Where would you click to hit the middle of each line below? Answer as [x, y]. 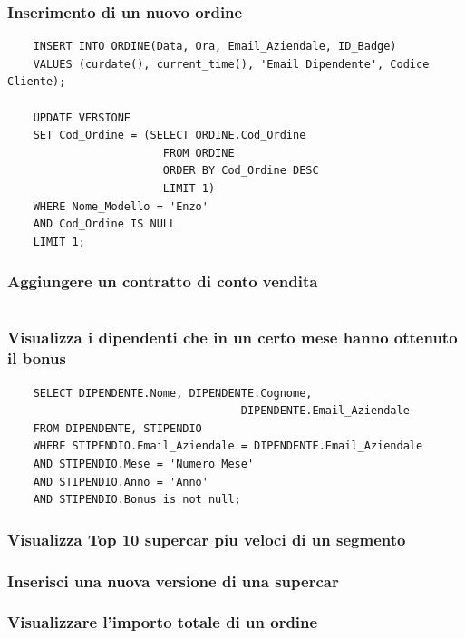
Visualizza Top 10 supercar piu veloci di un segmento [207, 539]
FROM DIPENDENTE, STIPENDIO [117, 428]
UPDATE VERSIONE [82, 117]
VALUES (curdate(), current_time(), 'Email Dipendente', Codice [231, 64]
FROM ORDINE [199, 153]
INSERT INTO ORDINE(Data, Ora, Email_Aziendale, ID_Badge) [215, 47]
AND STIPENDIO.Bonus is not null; [137, 500]
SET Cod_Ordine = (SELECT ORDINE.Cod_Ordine [170, 135]
